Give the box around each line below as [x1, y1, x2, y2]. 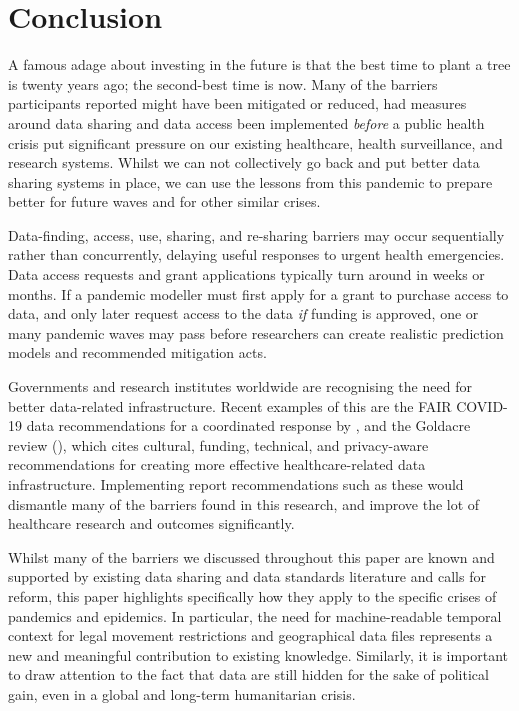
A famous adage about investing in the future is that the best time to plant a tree [8, 54, 511, 75]
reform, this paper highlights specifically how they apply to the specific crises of [8, 585, 497, 606]
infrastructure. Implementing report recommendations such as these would [8, 474, 464, 494]
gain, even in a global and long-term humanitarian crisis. [8, 683, 356, 704]
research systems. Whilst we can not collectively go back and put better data [8, 152, 480, 173]
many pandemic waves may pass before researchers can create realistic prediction [8, 322, 504, 343]
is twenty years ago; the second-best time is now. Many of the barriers [8, 73, 438, 94]
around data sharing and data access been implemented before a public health [8, 112, 485, 133]
